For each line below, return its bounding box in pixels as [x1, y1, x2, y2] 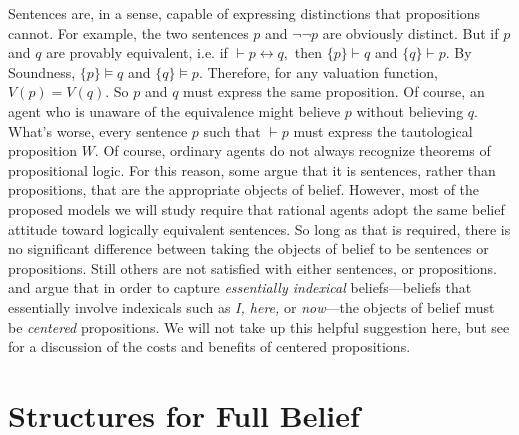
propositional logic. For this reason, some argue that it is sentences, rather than [8, 159, 496, 180]
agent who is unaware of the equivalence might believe [8, 100, 341, 121]
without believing [356, 100, 464, 121]
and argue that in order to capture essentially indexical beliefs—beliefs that [8, 277, 472, 298]
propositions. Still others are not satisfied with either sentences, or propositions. [8, 257, 498, 278]
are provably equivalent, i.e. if [46, 42, 228, 63]
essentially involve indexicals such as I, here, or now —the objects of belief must [8, 296, 495, 317]
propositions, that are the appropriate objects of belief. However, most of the [8, 179, 480, 200]
